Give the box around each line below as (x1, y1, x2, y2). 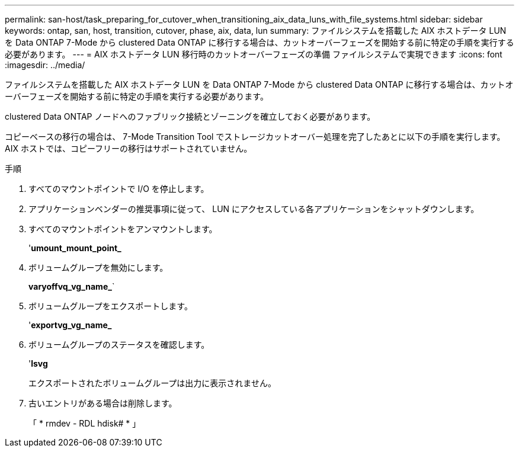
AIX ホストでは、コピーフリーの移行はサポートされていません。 (5, 143, 252, 153)
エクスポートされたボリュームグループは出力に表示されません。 (28, 378, 276, 388)
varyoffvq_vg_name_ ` (28, 281, 115, 291)
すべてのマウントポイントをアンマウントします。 (28, 224, 217, 234)
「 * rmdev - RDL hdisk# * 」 (28, 418, 141, 428)
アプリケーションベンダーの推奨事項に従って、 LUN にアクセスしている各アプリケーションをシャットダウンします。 (28, 204, 479, 214)
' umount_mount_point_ (28, 243, 121, 253)
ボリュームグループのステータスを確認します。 (28, 339, 210, 350)
